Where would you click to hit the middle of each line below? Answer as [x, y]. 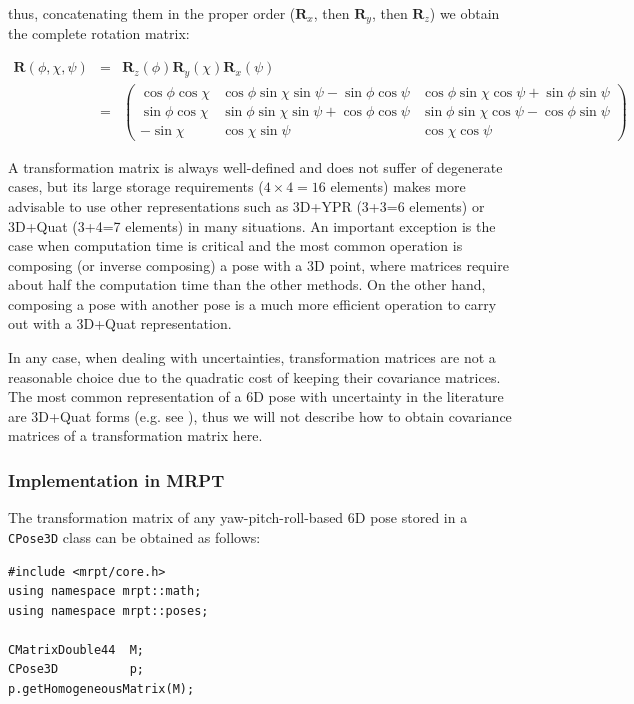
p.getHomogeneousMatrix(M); [101, 689]
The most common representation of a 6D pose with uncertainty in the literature [256, 396]
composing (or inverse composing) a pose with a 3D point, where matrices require [258, 264]
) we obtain [464, 13]
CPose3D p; [76, 669]
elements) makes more [398, 186]
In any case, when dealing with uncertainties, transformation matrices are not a [252, 357]
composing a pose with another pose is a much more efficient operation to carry [252, 303]
